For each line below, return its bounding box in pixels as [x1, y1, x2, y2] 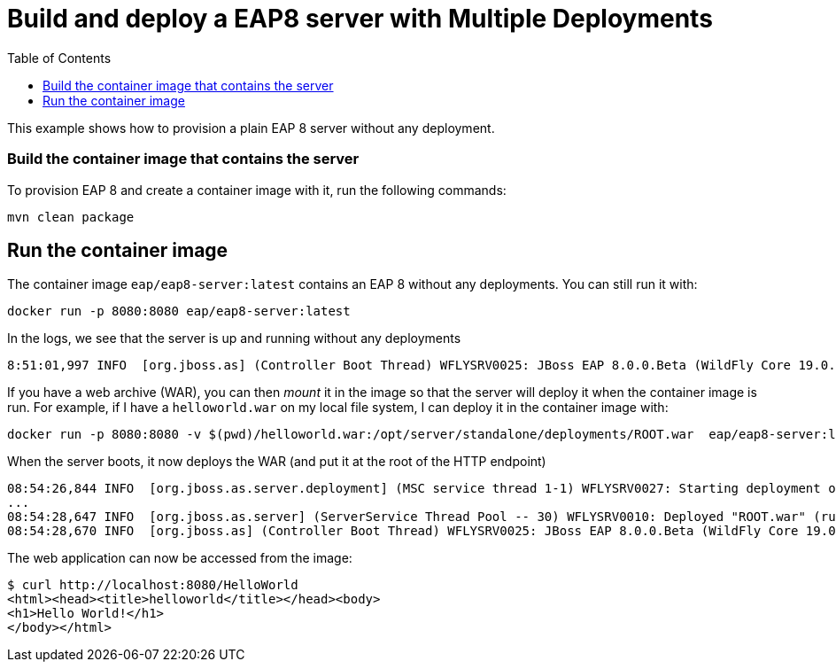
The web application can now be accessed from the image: [7, 550, 352, 566]
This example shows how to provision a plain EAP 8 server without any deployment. [7, 120, 495, 136]
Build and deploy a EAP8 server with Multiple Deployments [7, 4, 713, 34]
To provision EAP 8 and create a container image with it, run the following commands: [7, 182, 507, 198]
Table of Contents [7, 50, 112, 66]
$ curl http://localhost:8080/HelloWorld [7, 578, 298, 593]
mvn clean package [7, 209, 135, 224]
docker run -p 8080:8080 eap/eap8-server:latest [7, 304, 351, 319]
